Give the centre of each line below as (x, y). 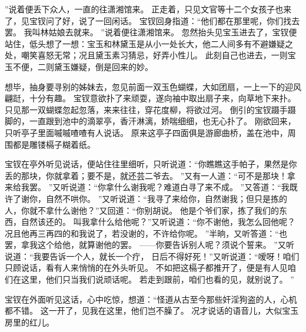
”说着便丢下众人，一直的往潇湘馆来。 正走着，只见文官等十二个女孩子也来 (148, 9)
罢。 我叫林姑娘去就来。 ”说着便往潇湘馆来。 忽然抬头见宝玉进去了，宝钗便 (151, 32)
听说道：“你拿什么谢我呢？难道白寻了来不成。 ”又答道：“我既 (179, 187)
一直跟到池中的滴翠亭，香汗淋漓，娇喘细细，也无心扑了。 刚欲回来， (162, 121)
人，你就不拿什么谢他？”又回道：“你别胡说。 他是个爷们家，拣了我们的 (142, 210)
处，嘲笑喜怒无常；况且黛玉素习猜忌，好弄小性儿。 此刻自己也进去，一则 (146, 55)
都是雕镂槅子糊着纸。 (54, 144)
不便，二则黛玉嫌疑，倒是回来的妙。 (83, 66)
